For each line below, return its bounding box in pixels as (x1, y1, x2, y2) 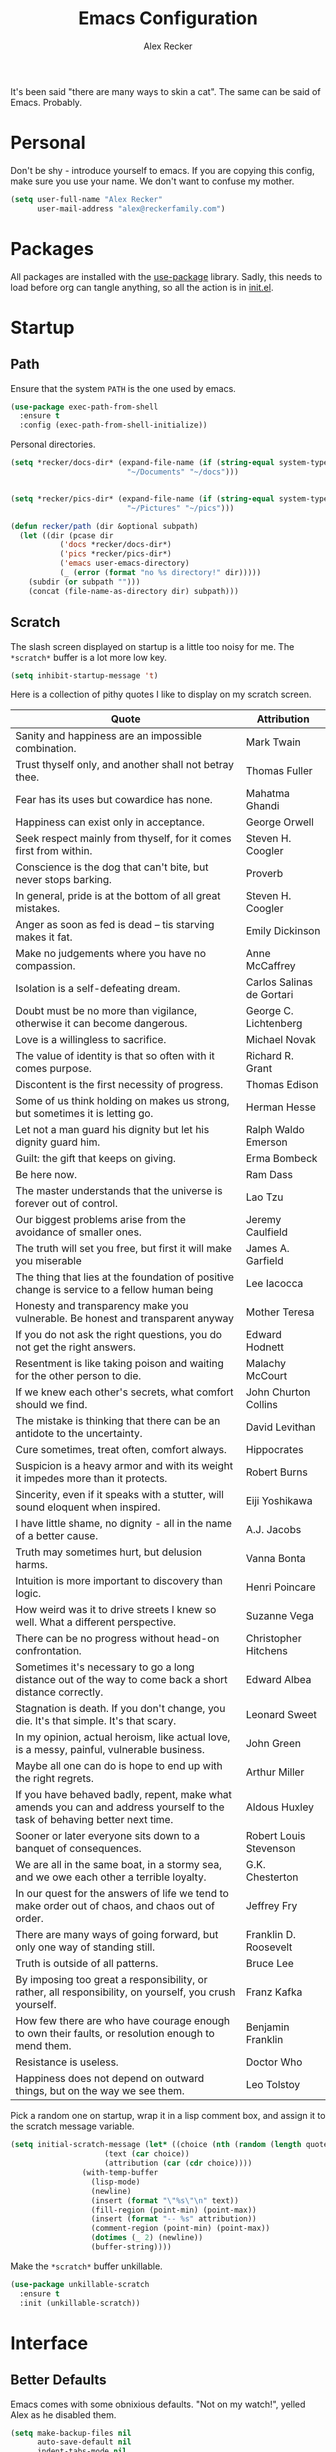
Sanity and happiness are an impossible (15, 729, 202, 743)
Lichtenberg (245, 1017, 303, 1031)
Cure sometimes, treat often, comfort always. (15, 1443, 227, 1457)
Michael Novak (245, 1033, 317, 1047)
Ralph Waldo (245, 1123, 305, 1137)
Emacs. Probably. (10, 96, 83, 108)
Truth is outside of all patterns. (15, 1957, 159, 1971)
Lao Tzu (245, 1190, 284, 1204)
